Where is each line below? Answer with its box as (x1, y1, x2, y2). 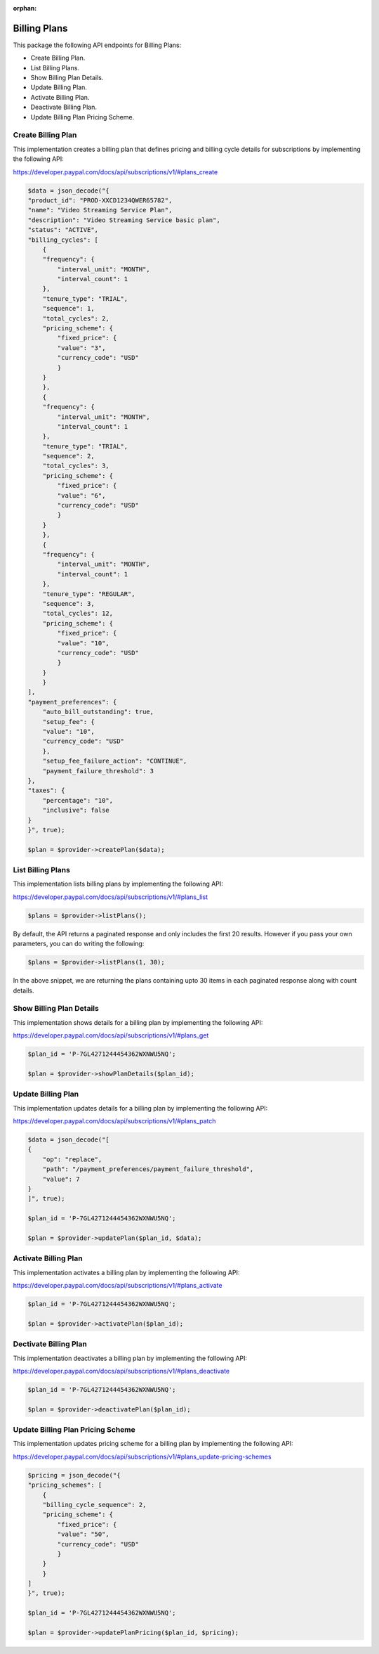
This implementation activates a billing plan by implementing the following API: (13, 1268, 240, 1277)
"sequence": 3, (42, 600, 95, 607)
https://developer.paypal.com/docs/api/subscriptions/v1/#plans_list (13, 893, 208, 901)
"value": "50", (57, 1530, 110, 1539)
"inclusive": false (42, 806, 110, 815)
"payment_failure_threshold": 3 (42, 767, 154, 775)
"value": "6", (57, 491, 106, 499)
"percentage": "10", (42, 796, 114, 804)
